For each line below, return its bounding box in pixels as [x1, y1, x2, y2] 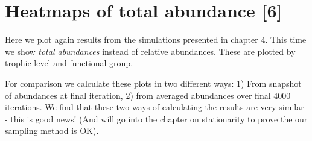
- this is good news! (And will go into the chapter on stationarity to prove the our [5, 112, 308, 125]
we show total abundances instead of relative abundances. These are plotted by [5, 45, 296, 57]
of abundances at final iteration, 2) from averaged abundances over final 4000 [5, 89, 291, 101]
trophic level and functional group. [5, 57, 133, 69]
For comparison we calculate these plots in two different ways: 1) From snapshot [5, 77, 302, 89]
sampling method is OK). [5, 124, 99, 137]
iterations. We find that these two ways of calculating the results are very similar [5, 101, 304, 113]
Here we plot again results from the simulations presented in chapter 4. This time [5, 33, 307, 46]
